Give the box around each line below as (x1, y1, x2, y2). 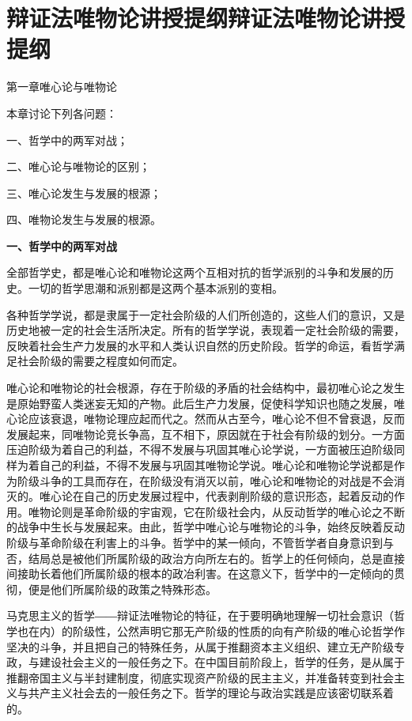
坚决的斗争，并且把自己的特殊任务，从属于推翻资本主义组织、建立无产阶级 (6, 638, 394, 655)
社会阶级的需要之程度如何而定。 (17, 353, 183, 369)
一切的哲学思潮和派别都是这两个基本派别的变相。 (28, 280, 283, 296)
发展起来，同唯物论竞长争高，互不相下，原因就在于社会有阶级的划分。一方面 (6, 425, 405, 442)
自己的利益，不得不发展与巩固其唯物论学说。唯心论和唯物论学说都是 (39, 457, 394, 473)
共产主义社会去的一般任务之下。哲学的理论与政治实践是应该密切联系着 (28, 685, 394, 701)
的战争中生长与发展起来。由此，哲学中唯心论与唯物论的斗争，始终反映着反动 (6, 519, 405, 535)
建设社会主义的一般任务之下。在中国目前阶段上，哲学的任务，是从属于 (39, 654, 405, 670)
